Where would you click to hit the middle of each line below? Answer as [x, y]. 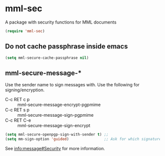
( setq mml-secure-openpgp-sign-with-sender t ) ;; [57, 135]
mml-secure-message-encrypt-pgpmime [59, 105]
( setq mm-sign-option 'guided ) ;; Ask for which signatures [84, 139]
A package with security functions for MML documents [61, 22]
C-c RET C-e [18, 120]
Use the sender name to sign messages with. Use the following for [72, 85]
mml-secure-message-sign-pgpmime [55, 115]
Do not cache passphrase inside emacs [67, 46]
